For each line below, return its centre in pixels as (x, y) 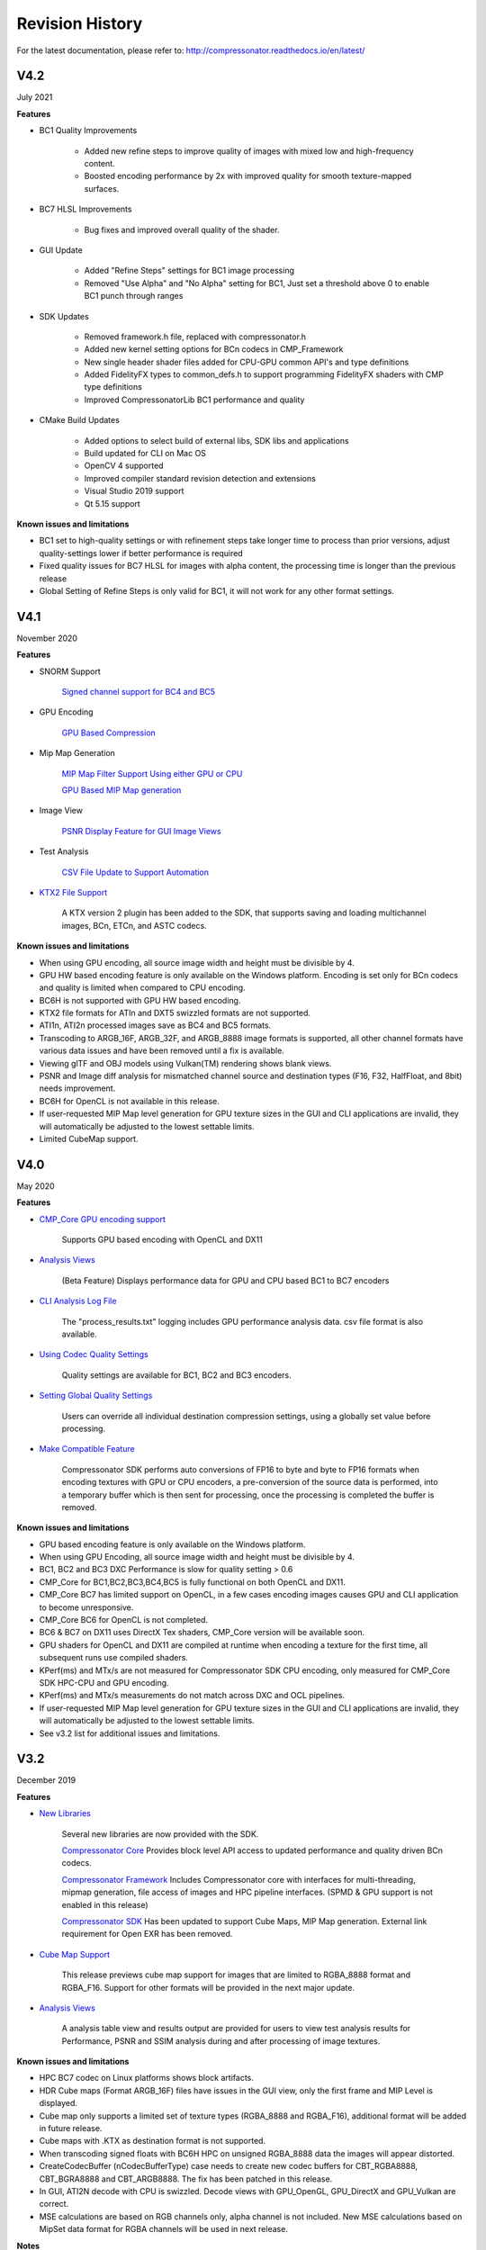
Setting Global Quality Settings (96, 1396)
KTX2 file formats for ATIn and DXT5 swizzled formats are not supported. (175, 1013)
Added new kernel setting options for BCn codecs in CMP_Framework (214, 349)
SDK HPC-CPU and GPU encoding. (104, 1682)
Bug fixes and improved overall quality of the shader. (182, 229)
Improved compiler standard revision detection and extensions (200, 478)
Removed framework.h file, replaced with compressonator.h (195, 337)
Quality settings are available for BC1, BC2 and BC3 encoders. (176, 1375)
